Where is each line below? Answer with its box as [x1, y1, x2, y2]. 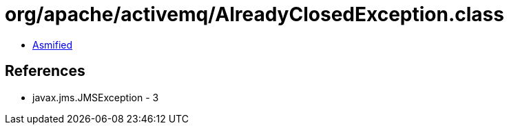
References [5, 62, 85, 80]
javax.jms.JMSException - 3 [32, 91, 159, 103]
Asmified [32, 38, 73, 51]
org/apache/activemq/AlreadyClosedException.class [5, 3, 504, 26]
